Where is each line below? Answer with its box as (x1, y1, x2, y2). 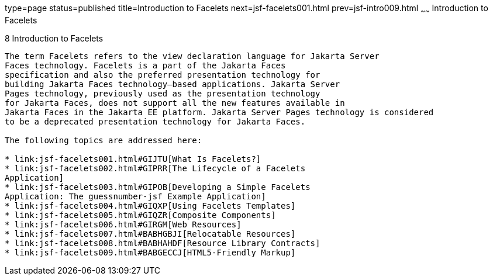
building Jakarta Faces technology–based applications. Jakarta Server (5, 79, 340, 89)
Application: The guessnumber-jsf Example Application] (5, 191, 266, 201)
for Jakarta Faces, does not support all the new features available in (5, 98, 345, 108)
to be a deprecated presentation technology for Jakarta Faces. (5, 116, 306, 126)
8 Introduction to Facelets (5, 33, 104, 43)
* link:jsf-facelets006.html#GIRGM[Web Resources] (5, 219, 242, 229)
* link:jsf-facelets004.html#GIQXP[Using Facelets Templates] (5, 201, 296, 210)
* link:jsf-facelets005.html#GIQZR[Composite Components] (5, 210, 276, 220)
